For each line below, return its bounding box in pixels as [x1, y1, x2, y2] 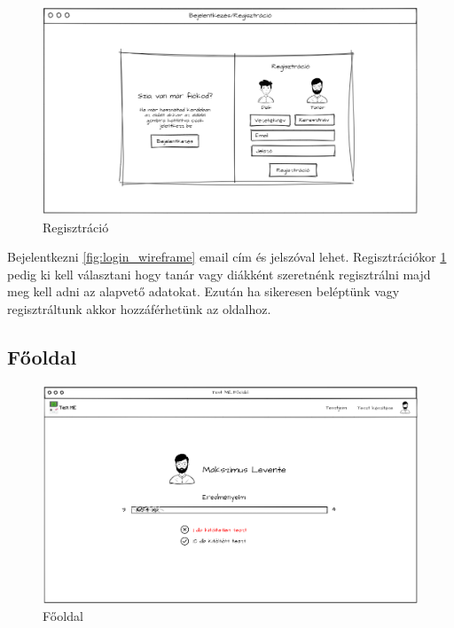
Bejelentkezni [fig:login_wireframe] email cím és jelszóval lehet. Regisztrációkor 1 [7, 247, 447, 266]
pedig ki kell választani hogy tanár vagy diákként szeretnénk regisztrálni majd [7, 264, 431, 283]
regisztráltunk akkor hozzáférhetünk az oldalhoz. [7, 299, 271, 318]
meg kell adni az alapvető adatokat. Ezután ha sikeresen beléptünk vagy [7, 282, 400, 301]
